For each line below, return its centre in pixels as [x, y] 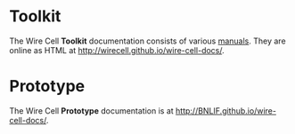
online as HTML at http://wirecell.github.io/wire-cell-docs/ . [117, 50]
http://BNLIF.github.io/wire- [225, 110]
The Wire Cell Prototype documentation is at [91, 110]
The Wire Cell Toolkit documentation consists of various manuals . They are [148, 41]
